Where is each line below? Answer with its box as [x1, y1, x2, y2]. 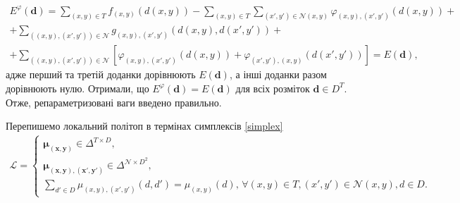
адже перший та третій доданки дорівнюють [6, 67, 196, 82]
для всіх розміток [235, 80, 310, 95]
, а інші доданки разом [229, 67, 327, 82]
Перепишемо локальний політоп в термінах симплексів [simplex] [6, 118, 283, 133]
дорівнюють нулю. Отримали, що [6, 80, 149, 95]
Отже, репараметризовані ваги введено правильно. [6, 94, 222, 109]
